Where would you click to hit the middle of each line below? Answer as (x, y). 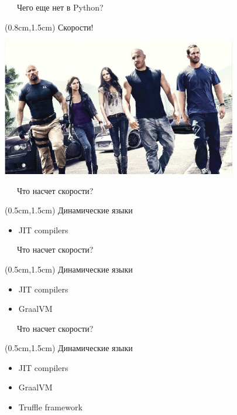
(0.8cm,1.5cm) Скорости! (49, 27)
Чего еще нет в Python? (60, 7)
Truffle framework (50, 407)
